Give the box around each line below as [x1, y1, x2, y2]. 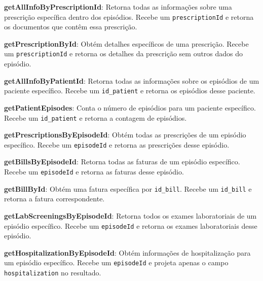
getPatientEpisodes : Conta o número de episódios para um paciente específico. [4, 102, 256, 113]
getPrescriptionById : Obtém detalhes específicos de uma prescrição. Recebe [4, 38, 249, 49]
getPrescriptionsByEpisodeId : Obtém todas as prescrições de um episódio [4, 129, 246, 140]
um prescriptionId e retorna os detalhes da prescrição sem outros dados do [4, 48, 243, 59]
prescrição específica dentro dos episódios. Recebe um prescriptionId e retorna [4, 11, 254, 22]
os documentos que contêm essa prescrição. [4, 21, 137, 32]
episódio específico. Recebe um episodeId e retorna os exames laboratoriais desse [4, 220, 257, 231]
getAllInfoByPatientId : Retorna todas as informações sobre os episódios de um [4, 75, 259, 86]
